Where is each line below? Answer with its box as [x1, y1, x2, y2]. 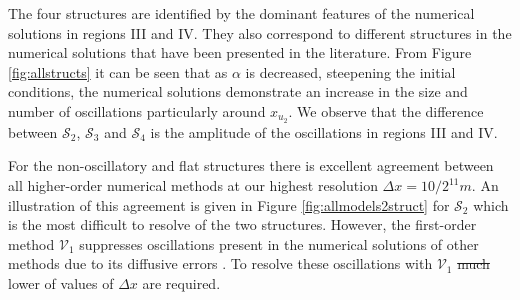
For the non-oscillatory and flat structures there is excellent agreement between [8, 155, 494, 176]
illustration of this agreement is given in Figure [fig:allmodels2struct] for [8, 194, 450, 215]
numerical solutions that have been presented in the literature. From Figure [8, 42, 472, 63]
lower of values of [8, 272, 114, 293]
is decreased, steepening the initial [245, 61, 456, 82]
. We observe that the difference [288, 100, 484, 121]
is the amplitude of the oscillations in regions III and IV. [150, 121, 498, 142]
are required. [142, 272, 221, 293]
